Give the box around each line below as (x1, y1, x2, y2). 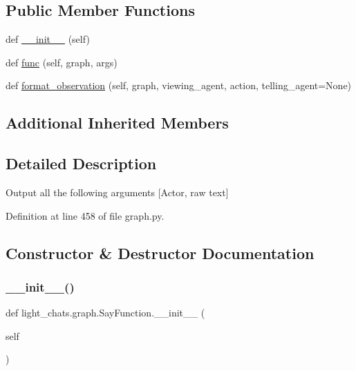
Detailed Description (6, 153, 157, 174)
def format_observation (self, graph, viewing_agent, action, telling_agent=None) (6, 78, 352, 93)
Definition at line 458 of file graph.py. (6, 208, 165, 222)
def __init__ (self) (6, 32, 90, 46)
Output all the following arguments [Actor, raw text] (6, 184, 229, 199)
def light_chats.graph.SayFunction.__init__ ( (6, 305, 205, 320)
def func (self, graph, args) (6, 55, 118, 69)
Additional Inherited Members (6, 112, 229, 133)
